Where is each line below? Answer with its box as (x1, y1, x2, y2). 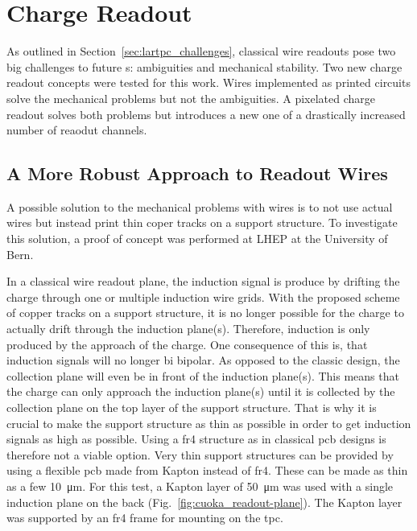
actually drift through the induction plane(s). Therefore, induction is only (6, 320, 370, 337)
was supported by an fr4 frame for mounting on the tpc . (6, 509, 283, 526)
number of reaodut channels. (6, 121, 147, 138)
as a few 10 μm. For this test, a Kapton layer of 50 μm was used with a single (6, 477, 394, 494)
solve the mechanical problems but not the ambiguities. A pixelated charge (6, 89, 376, 106)
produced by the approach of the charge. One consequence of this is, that (6, 335, 368, 352)
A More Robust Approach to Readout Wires (6, 161, 388, 186)
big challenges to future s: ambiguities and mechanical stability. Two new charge (6, 58, 403, 75)
